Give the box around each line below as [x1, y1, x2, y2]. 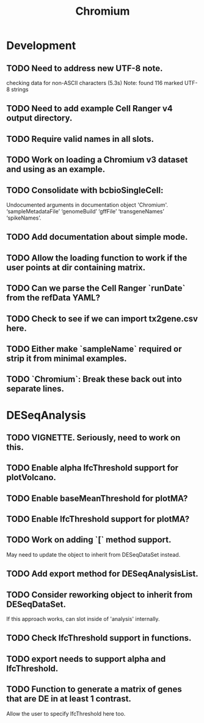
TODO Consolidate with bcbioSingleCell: [6, 185, 164, 195]
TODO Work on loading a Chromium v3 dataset [6, 155, 188, 165]
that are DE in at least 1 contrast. [6, 694, 131, 704]
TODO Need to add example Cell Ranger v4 [6, 103, 173, 114]
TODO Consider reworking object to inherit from [6, 589, 193, 600]
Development [6, 39, 76, 53]
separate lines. [6, 384, 65, 394]
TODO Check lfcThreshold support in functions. [6, 633, 192, 643]
